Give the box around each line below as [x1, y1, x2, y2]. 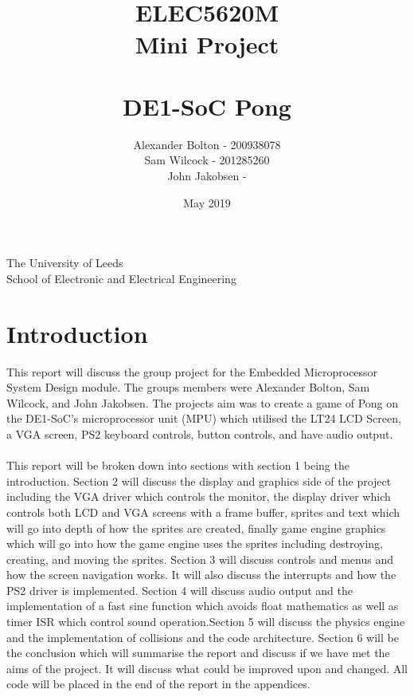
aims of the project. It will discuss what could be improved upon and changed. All [6, 660, 408, 676]
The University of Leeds [6, 254, 123, 271]
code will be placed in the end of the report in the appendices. [6, 675, 310, 692]
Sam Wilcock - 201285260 [144, 152, 270, 168]
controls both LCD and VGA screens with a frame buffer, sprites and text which [6, 503, 400, 520]
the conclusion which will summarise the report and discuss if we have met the [6, 644, 390, 661]
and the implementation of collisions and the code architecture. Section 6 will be [6, 628, 399, 645]
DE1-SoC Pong [123, 89, 291, 122]
